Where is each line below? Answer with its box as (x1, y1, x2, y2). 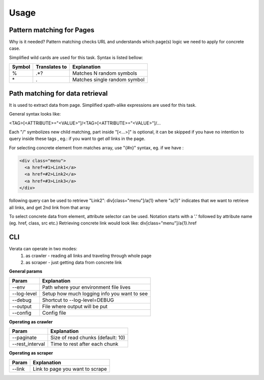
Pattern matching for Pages (9, 26, 95, 34)
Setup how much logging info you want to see (42, 290, 148, 297)
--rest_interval (12, 340, 45, 347)
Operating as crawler (9, 319, 53, 324)
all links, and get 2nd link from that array (9, 204, 90, 210)
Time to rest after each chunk (50, 340, 118, 347)
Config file (42, 309, 66, 316)
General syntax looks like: (9, 111, 61, 117)
